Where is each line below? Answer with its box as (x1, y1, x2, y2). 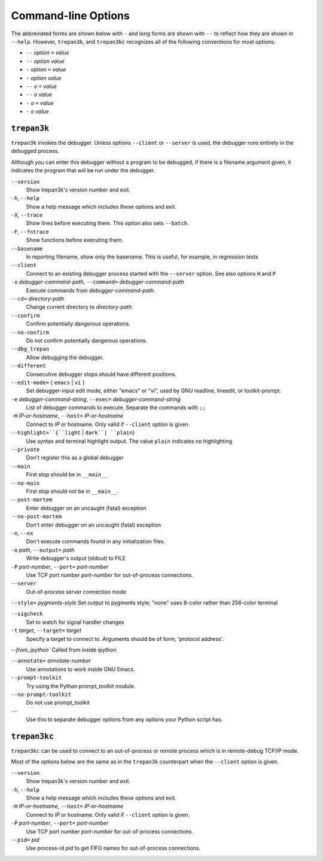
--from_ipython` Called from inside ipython (11, 646, 117, 653)
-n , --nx (11, 530, 33, 537)
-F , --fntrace (11, 228, 49, 235)
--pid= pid (11, 836, 40, 843)
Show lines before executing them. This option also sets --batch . (26, 220, 189, 227)
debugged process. (11, 147, 60, 155)
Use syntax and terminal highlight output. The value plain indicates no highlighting (26, 437, 233, 445)
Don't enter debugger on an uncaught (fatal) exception (26, 521, 161, 528)
